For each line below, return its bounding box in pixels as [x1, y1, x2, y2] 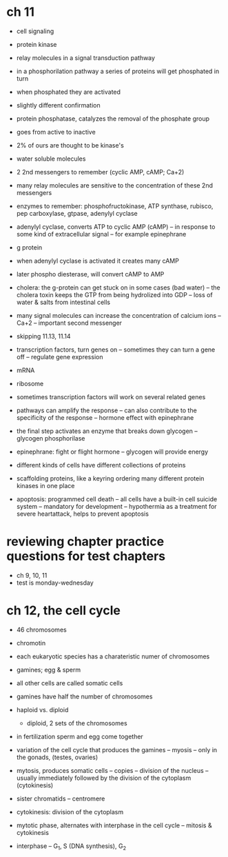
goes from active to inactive [16, 128, 96, 136]
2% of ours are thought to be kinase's [16, 141, 125, 149]
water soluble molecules [16, 154, 86, 163]
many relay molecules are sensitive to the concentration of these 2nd [16, 181, 214, 190]
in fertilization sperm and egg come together [16, 732, 144, 740]
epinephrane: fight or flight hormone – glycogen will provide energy [16, 447, 209, 456]
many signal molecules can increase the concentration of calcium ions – [16, 311, 222, 319]
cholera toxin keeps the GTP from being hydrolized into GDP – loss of [16, 290, 213, 299]
